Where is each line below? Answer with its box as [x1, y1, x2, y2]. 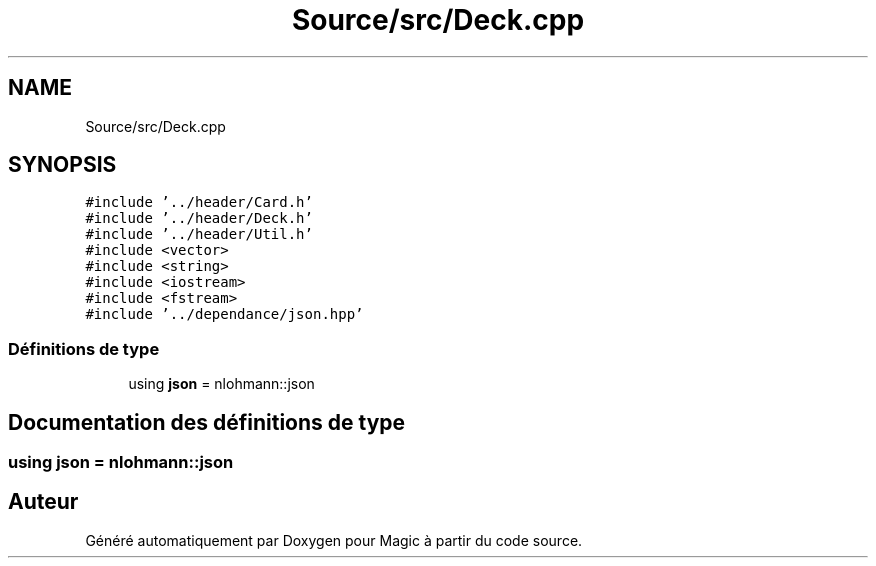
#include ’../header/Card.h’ [85, 194, 313, 211]
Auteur [8, 489, 79, 515]
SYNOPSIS [8, 152, 117, 178]
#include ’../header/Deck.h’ [85, 210, 313, 227]
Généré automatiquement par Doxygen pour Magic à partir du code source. [85, 531, 583, 549]
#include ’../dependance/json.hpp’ [85, 306, 364, 323]
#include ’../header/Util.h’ [85, 226, 313, 243]
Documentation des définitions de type [8, 409, 406, 435]
